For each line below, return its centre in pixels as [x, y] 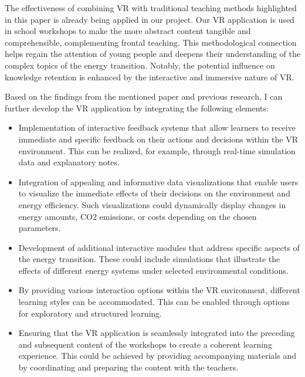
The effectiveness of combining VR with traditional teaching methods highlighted [151, 8]
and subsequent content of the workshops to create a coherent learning [145, 344]
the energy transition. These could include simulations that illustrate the [149, 259]
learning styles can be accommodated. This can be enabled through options [154, 302]
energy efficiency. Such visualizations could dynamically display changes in [152, 204]
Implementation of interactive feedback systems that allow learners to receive [157, 128]
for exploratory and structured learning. [90, 313]
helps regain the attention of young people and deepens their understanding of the [153, 54]
